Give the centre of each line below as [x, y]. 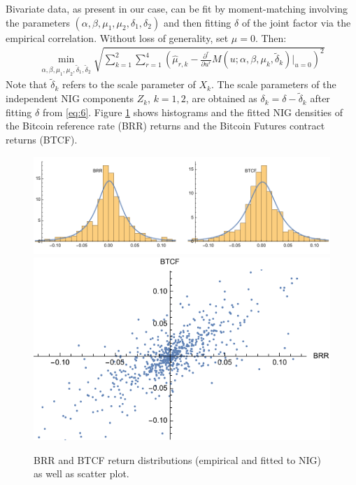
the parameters [38, 22]
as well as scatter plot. [81, 473]
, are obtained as [221, 98]
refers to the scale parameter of [129, 84]
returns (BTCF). [42, 140]
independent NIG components [70, 98]
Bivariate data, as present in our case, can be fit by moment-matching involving [177, 8]
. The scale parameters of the [273, 84]
